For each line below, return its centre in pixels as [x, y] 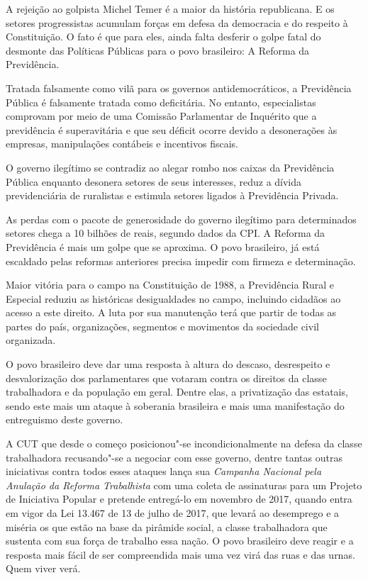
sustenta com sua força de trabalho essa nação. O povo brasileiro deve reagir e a [180, 541]
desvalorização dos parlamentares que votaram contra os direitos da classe [166, 378]
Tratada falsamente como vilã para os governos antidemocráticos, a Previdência [179, 88]
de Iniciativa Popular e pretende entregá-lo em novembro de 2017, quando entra [179, 499]
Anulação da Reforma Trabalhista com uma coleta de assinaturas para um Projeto [184, 485]
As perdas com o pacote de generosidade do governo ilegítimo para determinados [181, 219]
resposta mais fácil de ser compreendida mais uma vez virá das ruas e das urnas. [180, 554]
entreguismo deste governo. [65, 419]
